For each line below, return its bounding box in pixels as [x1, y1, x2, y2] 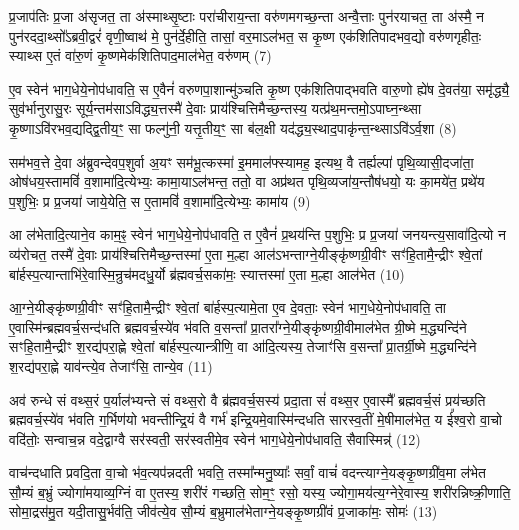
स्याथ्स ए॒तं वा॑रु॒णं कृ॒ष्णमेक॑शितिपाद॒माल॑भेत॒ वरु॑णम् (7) [9, 45, 272, 66]
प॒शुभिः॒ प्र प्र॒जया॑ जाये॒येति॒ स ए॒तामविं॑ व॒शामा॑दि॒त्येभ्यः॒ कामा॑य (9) [9, 190, 311, 211]
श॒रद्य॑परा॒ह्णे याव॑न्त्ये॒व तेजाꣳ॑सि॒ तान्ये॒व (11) [9, 355, 213, 376]
